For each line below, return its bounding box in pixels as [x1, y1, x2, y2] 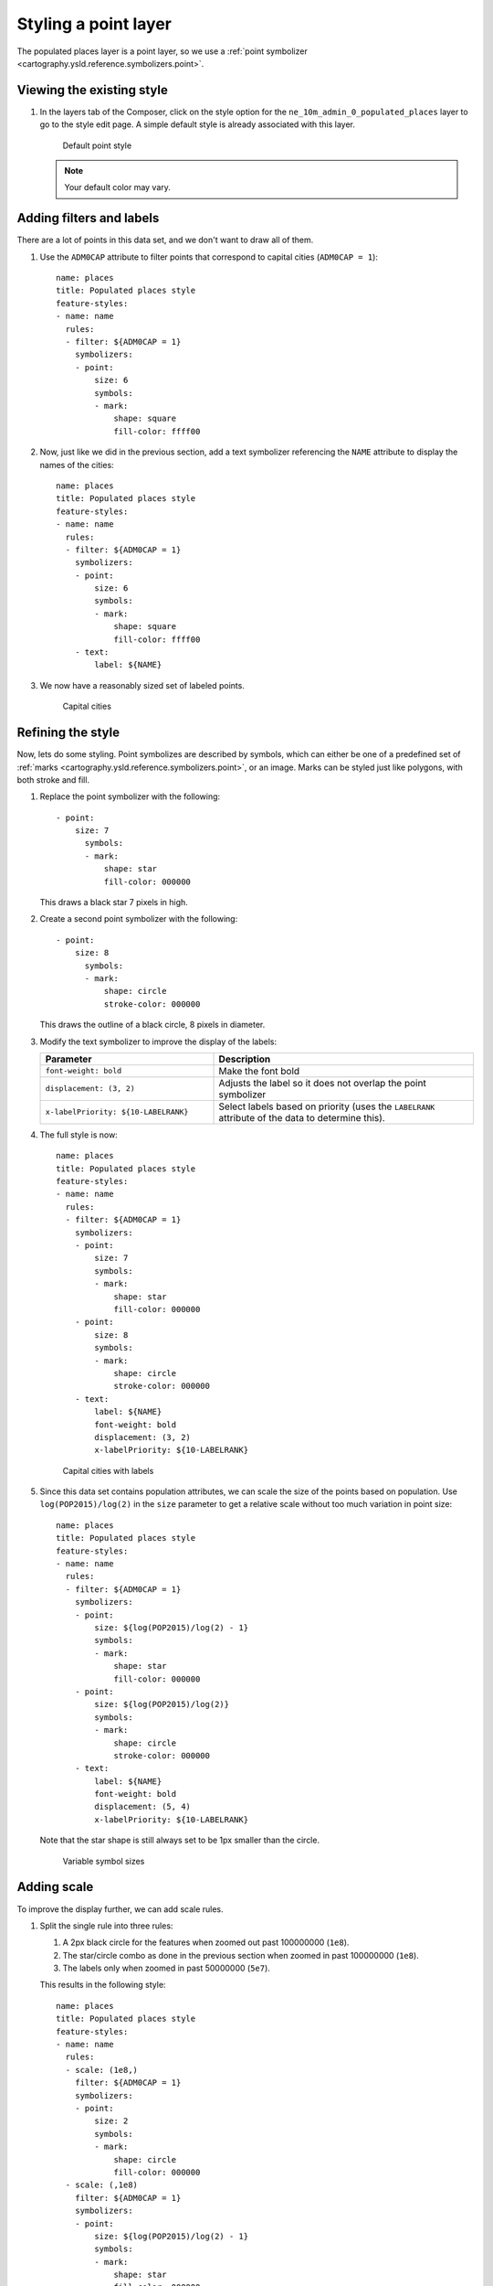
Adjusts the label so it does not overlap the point [218, 1076, 426, 1089]
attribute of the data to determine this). [218, 1111, 385, 1124]
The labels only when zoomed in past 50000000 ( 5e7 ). [62, 1962, 271, 1974]
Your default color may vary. [64, 182, 171, 193]
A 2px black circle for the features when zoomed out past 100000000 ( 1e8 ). [62, 1937, 350, 1948]
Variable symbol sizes [62, 1855, 145, 1866]
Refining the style [16, 725, 121, 741]
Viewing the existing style [16, 82, 168, 98]
